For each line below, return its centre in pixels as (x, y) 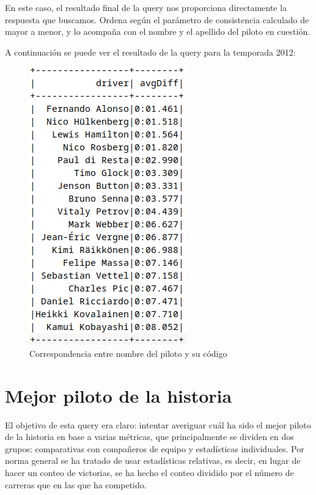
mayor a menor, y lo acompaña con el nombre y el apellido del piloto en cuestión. (158, 31)
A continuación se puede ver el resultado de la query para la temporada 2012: (150, 52)
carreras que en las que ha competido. (76, 484)
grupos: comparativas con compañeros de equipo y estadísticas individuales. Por (155, 448)
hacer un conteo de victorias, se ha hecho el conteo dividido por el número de (149, 473)
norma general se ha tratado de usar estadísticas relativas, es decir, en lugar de (153, 460)
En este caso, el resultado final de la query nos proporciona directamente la (146, 7)
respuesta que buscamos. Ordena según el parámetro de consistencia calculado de (157, 19)
